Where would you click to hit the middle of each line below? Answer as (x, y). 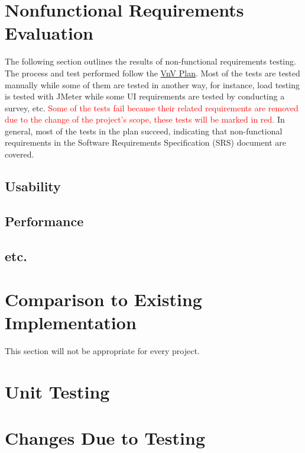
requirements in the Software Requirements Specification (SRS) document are (145, 142)
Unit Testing (57, 392)
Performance (44, 221)
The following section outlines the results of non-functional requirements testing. (150, 61)
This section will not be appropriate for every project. (102, 351)
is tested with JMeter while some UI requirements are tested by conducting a (145, 96)
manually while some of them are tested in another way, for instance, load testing (152, 84)
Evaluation (49, 33)
